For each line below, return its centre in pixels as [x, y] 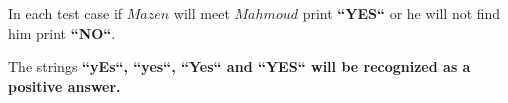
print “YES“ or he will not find [401, 13]
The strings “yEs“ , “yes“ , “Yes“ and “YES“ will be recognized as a [239, 66]
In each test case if [65, 13]
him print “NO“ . [62, 32]
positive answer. [64, 85]
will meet [201, 13]
